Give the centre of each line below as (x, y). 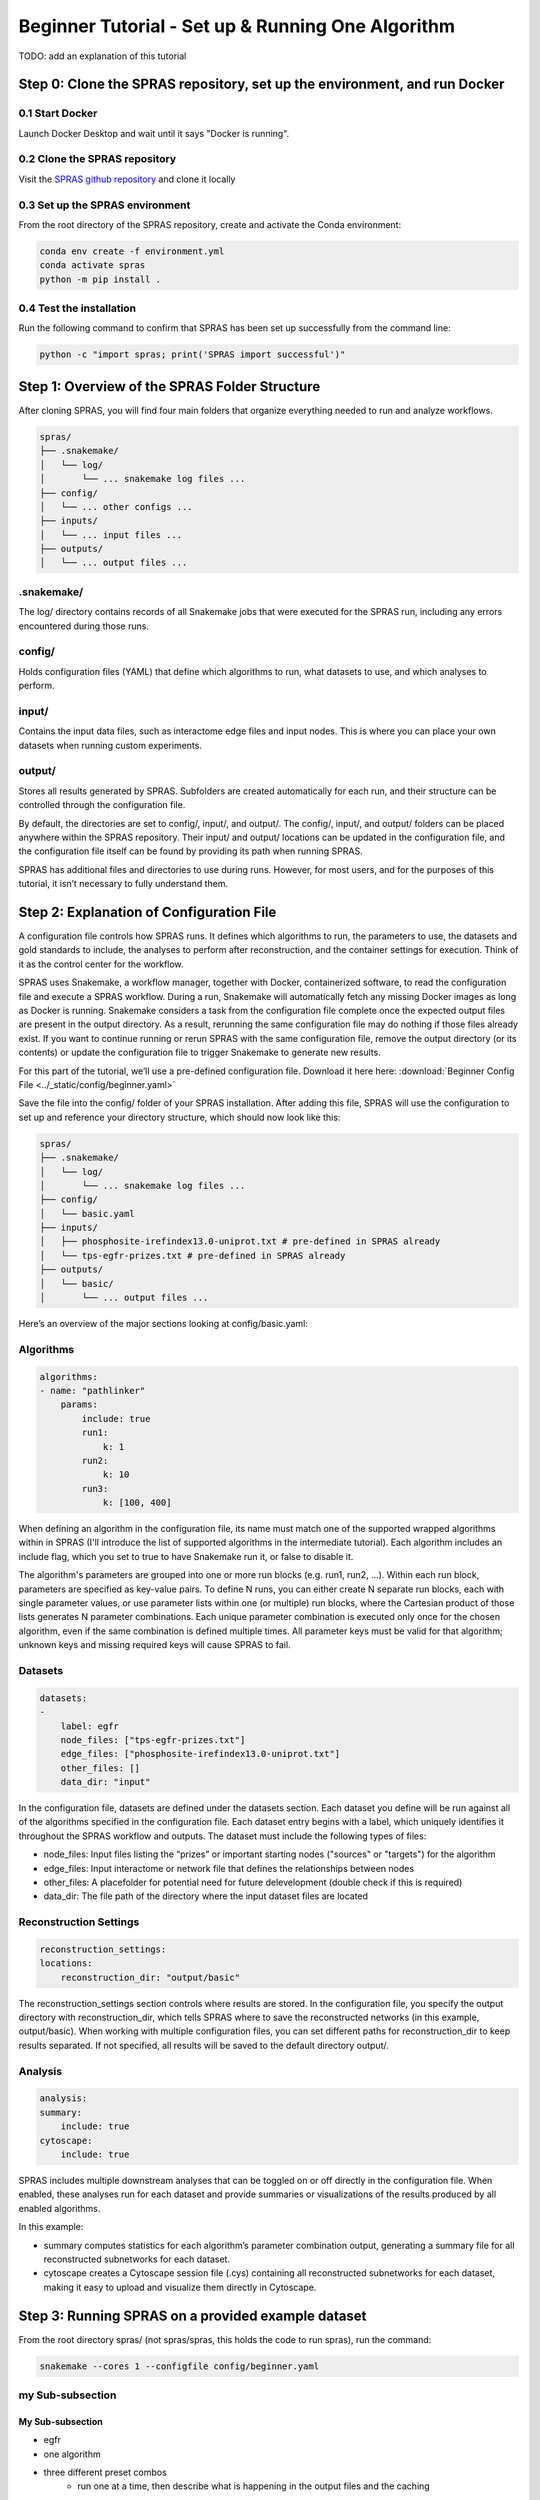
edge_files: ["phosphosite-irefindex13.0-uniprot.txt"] (200, 1754)
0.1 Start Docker (58, 113)
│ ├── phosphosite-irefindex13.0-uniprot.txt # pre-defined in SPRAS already (240, 1241)
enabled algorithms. (59, 2208)
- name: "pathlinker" (92, 1390)
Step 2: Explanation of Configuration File (147, 911)
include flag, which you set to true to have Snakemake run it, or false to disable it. (186, 1556)
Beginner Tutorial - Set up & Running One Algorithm (236, 26)
